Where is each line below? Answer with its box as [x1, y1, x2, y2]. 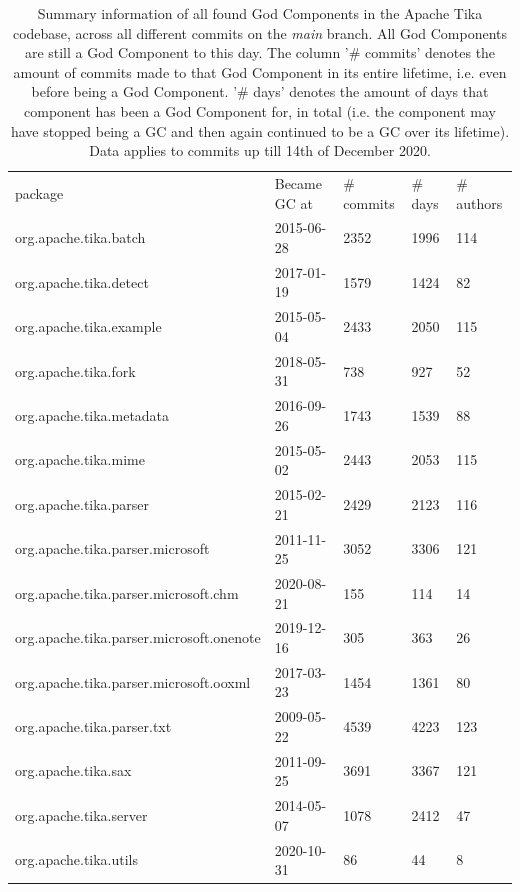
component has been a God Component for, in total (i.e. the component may [24, 100, 496, 121]
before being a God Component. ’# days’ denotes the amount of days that [31, 81, 489, 102]
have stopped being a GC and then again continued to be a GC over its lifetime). [10, 120, 510, 141]
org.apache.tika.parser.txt [15, 716, 172, 737]
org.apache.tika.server [15, 804, 148, 825]
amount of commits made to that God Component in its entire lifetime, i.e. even [13, 61, 507, 82]
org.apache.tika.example [15, 316, 162, 337]
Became [274, 173, 322, 193]
